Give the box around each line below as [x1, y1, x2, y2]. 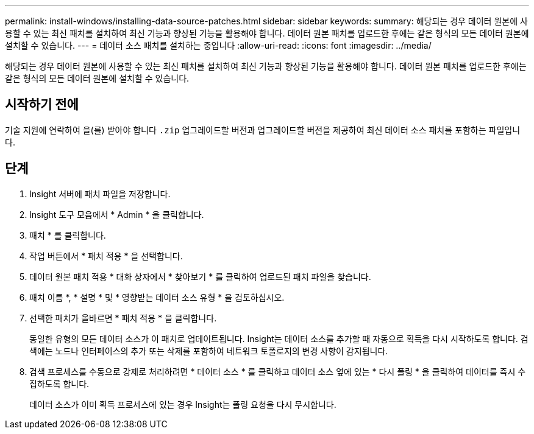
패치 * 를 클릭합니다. [29, 229, 106, 240]
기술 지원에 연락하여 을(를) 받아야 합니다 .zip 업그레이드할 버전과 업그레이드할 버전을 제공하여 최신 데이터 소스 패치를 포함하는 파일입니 [5, 124, 521, 135]
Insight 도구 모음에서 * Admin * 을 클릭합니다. [29, 209, 204, 220]
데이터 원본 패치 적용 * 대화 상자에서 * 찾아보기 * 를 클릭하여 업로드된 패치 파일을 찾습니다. [29, 271, 371, 282]
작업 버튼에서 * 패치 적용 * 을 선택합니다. [29, 250, 183, 261]
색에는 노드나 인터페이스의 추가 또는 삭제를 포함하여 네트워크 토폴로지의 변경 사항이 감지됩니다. [29, 345, 388, 356]
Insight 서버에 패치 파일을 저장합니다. [29, 188, 171, 199]
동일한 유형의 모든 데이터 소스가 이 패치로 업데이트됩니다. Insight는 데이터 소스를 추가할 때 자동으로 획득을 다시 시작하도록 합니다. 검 [29, 333, 529, 344]
